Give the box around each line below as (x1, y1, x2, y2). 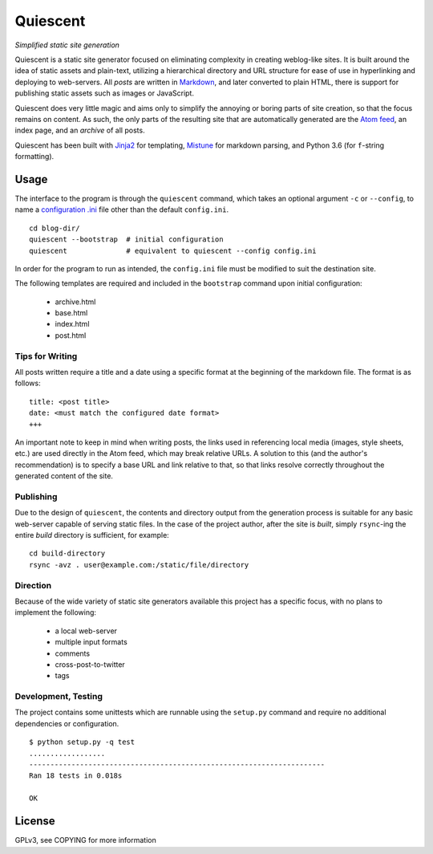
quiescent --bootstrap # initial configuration (29, 235, 224, 244)
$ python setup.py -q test (29, 738, 136, 746)
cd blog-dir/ (29, 223, 80, 233)
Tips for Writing (14, 350, 78, 361)
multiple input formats (55, 637, 127, 647)
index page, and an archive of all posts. (14, 125, 145, 136)
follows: (14, 378, 41, 388)
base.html (55, 308, 88, 318)
